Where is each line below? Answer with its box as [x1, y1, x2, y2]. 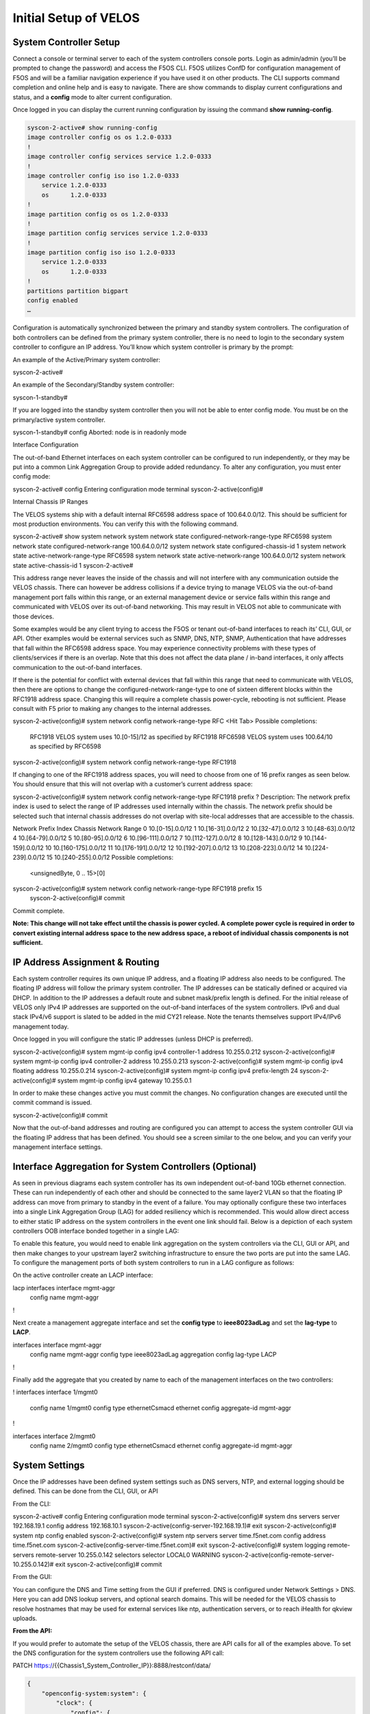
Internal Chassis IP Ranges [12, 498, 88, 506]
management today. [12, 1022, 69, 1030]
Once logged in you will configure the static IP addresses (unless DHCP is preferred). [12, 1035, 254, 1043]
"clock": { [56, 1699, 92, 1707]
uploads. [12, 1614, 38, 1622]
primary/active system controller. [12, 415, 106, 424]
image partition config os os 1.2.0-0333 [27, 210, 169, 218]
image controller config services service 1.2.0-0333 [27, 153, 212, 160]
